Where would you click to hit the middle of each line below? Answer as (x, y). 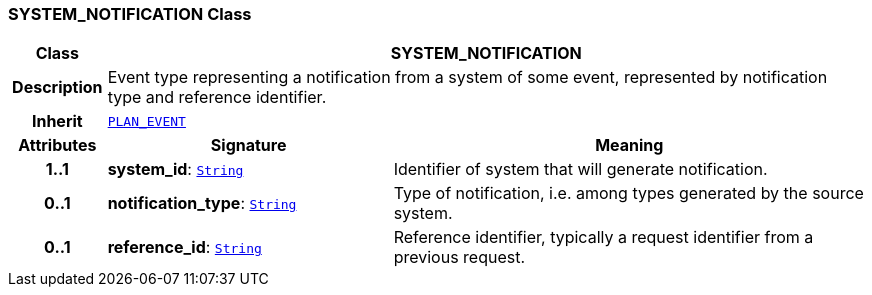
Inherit (57, 121)
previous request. (459, 257)
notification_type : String (202, 203)
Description (57, 87)
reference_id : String (184, 247)
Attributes (57, 145)
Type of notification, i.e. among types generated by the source (628, 193)
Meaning (629, 145)
